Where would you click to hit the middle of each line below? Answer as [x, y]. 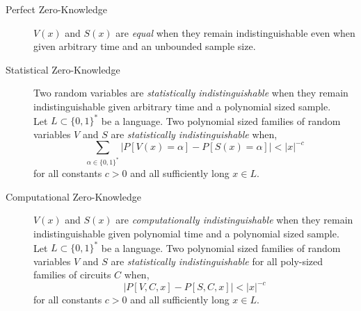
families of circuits [72, 275]
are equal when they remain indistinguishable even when [235, 32]
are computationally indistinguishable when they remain [234, 220]
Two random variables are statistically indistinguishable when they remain [191, 93]
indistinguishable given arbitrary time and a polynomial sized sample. [182, 106]
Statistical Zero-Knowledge [63, 69]
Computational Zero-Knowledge [73, 196]
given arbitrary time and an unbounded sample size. [145, 46]
